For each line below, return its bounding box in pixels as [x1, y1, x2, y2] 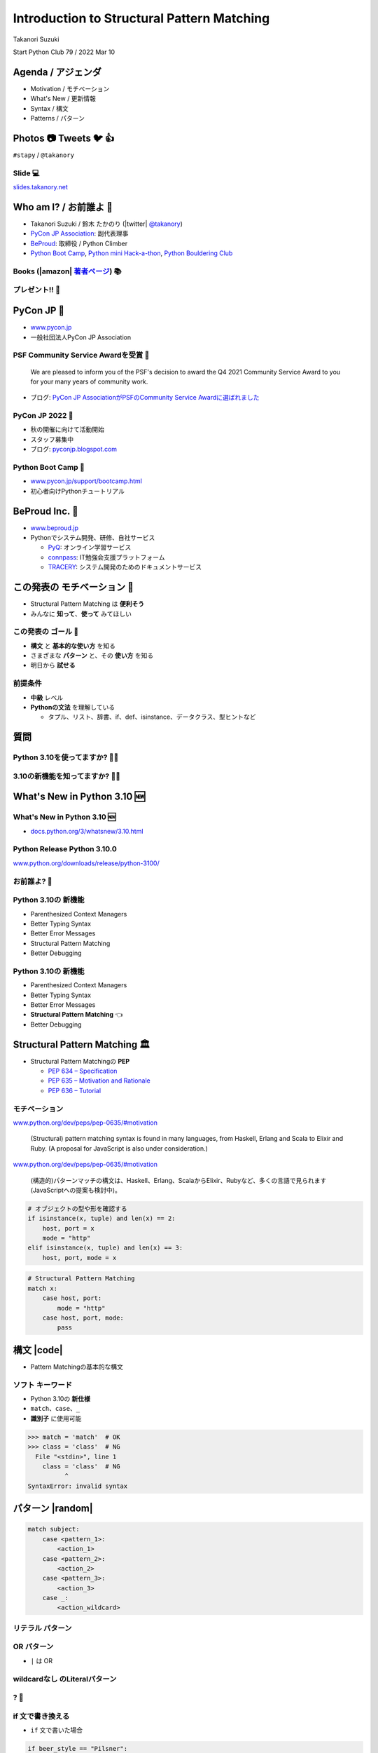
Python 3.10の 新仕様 [30, 1395, 91, 1403]
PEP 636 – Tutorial [48, 1086, 101, 1095]
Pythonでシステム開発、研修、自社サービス [30, 534, 155, 542]
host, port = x [42, 1224, 94, 1232]
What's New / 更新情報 [30, 95, 96, 103]
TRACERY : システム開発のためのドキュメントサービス [48, 563, 202, 571]
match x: [27, 1284, 58, 1292]
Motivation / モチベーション [30, 84, 110, 93]
